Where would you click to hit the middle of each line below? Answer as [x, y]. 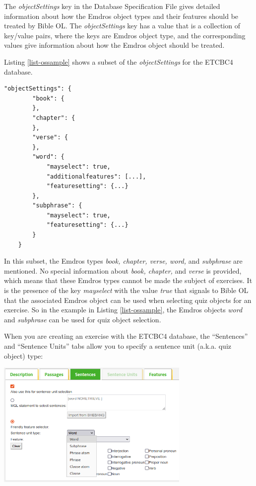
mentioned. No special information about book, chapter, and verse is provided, [123, 270]
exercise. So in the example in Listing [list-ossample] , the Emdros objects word [123, 310]
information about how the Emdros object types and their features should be [121, 16]
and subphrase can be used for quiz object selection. [83, 319]
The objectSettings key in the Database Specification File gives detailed [112, 6]
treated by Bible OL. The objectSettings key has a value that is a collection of [122, 26]
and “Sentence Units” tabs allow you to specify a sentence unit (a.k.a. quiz [118, 346]
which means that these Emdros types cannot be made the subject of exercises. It [128, 280]
